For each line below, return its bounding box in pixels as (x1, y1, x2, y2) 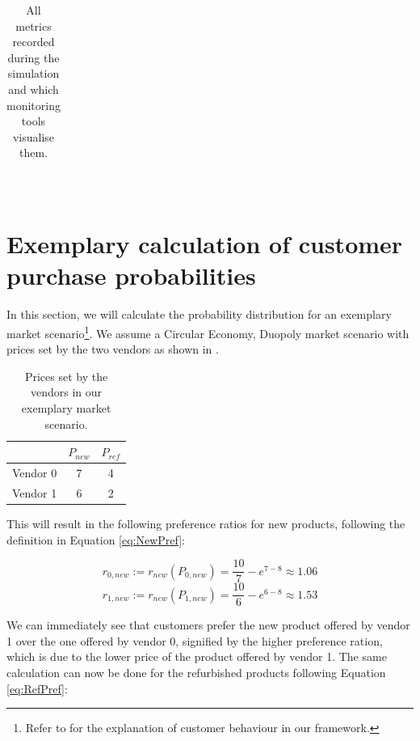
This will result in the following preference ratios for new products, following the (6, 514, 405, 531)
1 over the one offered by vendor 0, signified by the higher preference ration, (6, 632, 383, 649)
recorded (12, 33, 55, 50)
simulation (7, 65, 60, 82)
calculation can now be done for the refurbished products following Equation (6, 664, 386, 681)
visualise (12, 128, 55, 145)
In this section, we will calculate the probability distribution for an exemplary (6, 306, 392, 323)
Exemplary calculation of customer (6, 227, 403, 260)
